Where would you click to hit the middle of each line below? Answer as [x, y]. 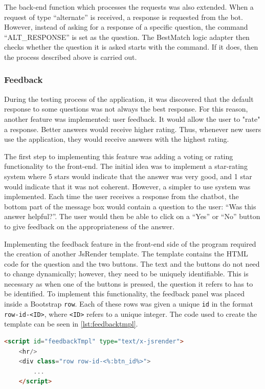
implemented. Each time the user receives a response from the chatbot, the [122, 196]
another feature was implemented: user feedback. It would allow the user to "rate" [132, 118]
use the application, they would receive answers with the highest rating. [117, 139]
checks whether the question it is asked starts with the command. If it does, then [131, 47]
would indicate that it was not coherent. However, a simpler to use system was [127, 186]
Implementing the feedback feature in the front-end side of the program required [130, 243]
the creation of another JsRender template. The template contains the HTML [126, 254]
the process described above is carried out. [71, 57]
